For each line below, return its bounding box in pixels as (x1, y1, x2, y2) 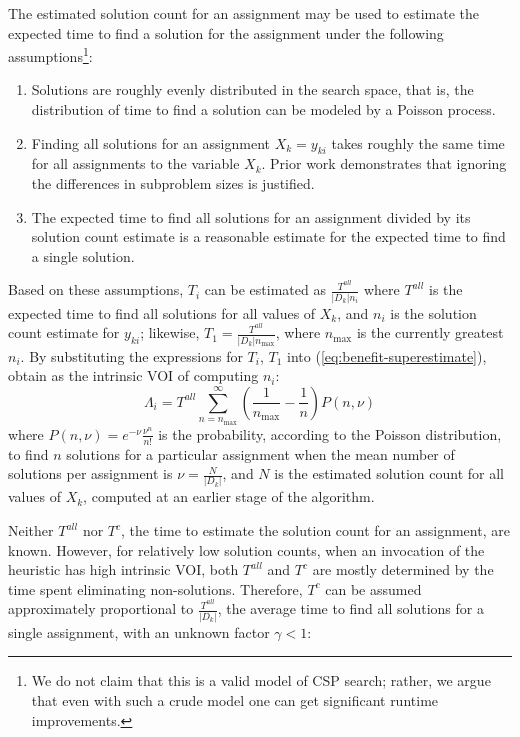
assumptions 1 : (8, 43, 93, 66)
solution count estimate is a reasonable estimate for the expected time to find (31, 226, 506, 247)
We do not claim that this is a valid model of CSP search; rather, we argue (31, 670, 491, 691)
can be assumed (325, 578, 422, 599)
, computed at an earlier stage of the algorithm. (83, 486, 375, 507)
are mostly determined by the (312, 559, 494, 580)
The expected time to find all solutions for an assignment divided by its (31, 206, 471, 227)
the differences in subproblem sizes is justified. (31, 173, 315, 194)
